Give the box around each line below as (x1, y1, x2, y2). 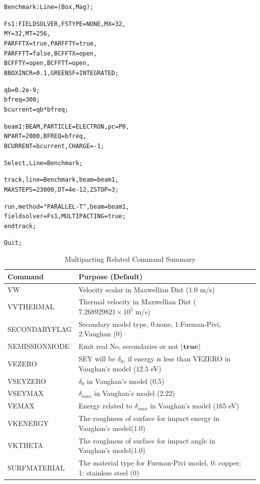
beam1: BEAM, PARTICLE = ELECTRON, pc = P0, (4, 123, 129, 130)
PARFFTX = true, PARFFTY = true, (4, 40, 97, 47)
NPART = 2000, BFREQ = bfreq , (4, 133, 86, 140)
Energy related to (78, 400, 132, 411)
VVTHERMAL (7, 301, 54, 312)
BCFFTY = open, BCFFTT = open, (4, 60, 90, 67)
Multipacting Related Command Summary (64, 254, 195, 264)
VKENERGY (7, 417, 49, 428)
